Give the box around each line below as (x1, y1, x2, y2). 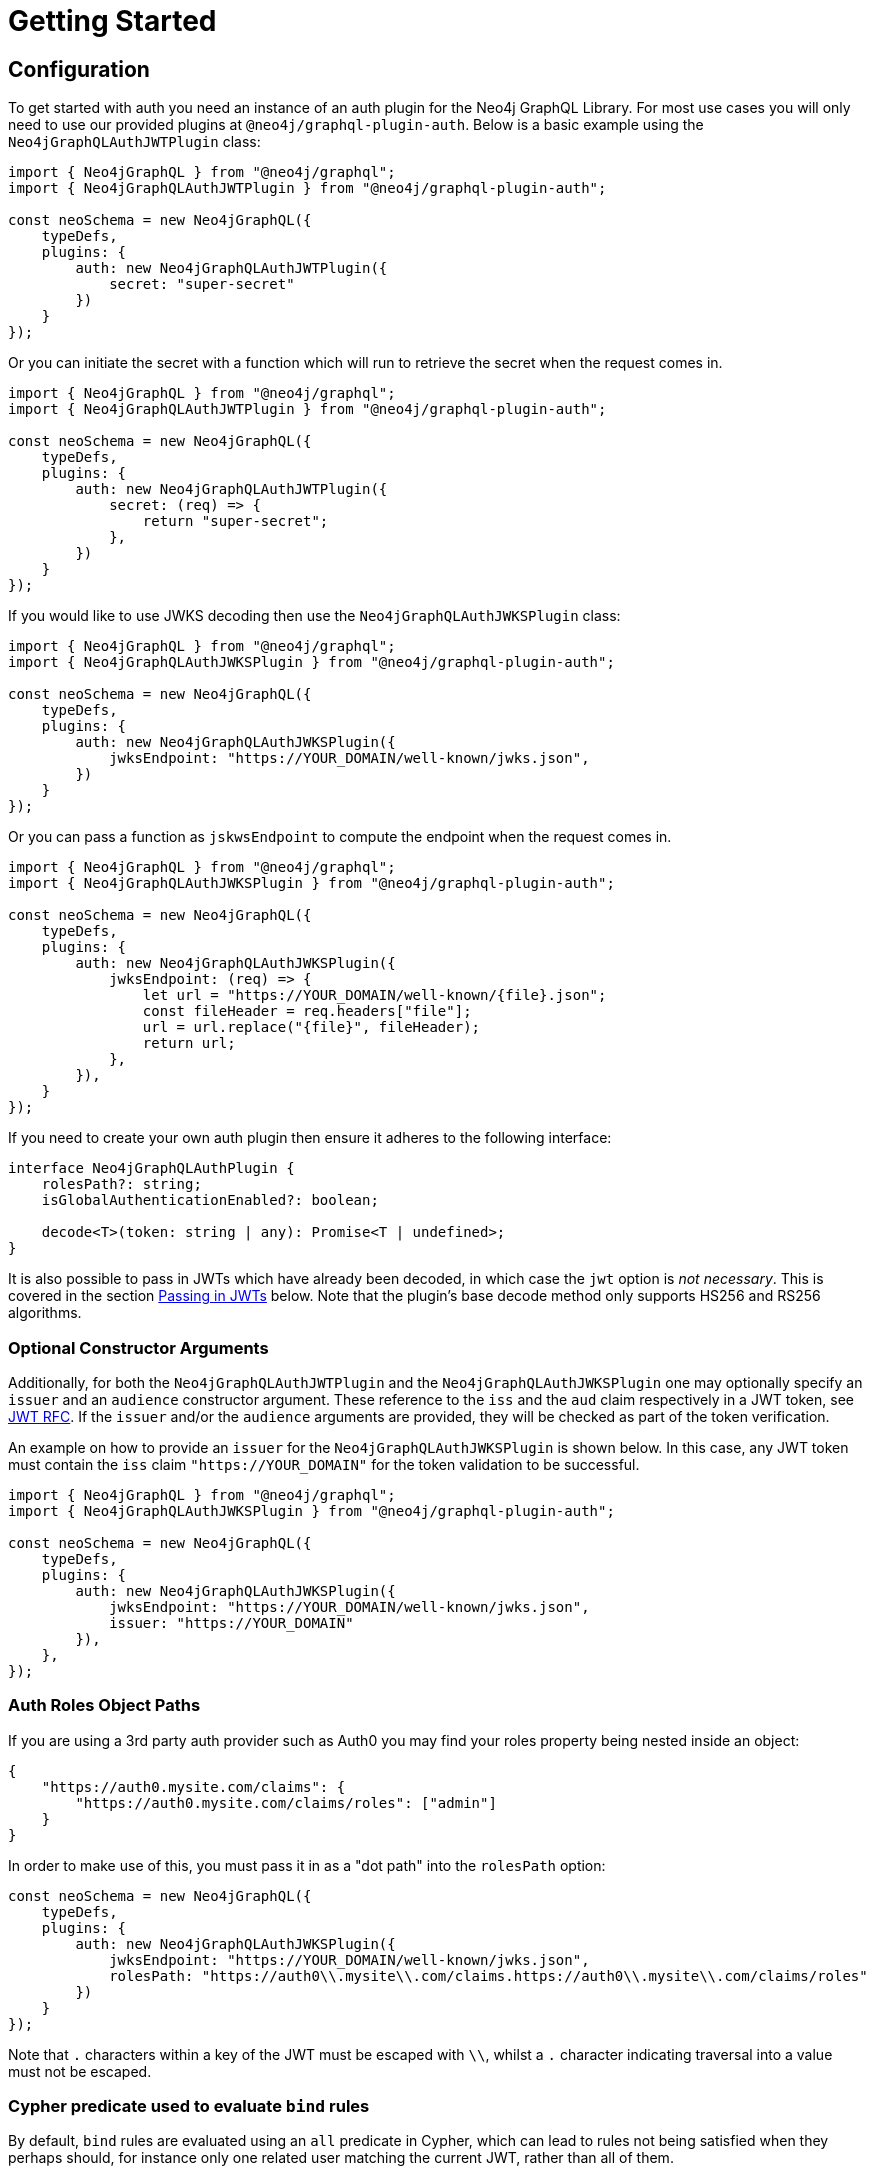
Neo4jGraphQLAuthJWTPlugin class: (8, 133, 261, 151)
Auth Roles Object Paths (8, 1695, 201, 1716)
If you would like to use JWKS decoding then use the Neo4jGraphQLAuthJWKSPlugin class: (8, 607, 621, 625)
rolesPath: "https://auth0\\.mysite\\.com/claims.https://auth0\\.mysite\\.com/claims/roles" (109, 1967, 868, 1984)
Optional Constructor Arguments (8, 1337, 269, 1358)
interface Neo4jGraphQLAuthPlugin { (8, 1160, 295, 1177)
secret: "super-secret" (109, 276, 295, 293)
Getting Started (8, 4, 217, 38)
